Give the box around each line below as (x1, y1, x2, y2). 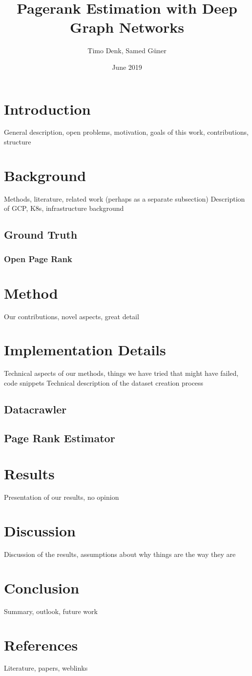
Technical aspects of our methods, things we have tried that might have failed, (4, 368, 239, 378)
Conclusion (4, 577, 80, 597)
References (4, 635, 78, 655)
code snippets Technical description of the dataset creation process (4, 378, 204, 388)
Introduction (4, 99, 91, 119)
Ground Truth (4, 227, 78, 242)
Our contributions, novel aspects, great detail (4, 311, 139, 321)
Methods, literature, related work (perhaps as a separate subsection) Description (4, 193, 245, 204)
